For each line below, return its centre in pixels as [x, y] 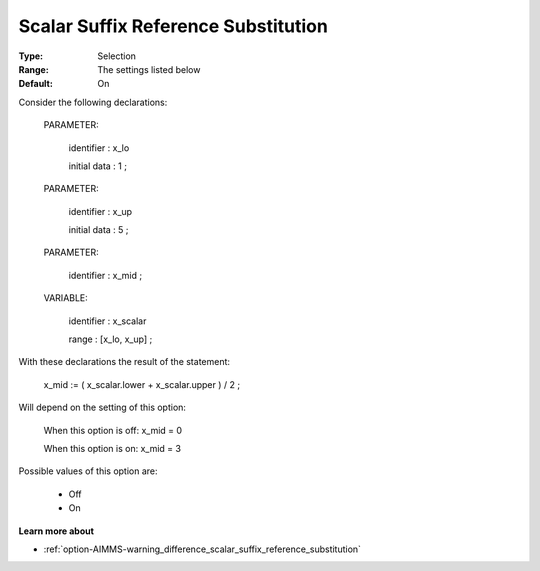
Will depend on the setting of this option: [102, 407]
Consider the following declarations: [93, 102]
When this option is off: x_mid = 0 [113, 430]
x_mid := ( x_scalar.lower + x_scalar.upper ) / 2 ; [141, 384]
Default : [36, 84]
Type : [31, 56]
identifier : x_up [100, 211]
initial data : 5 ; [98, 230]
